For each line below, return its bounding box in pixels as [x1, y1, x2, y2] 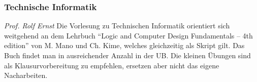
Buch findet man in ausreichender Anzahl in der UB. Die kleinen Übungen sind [4, 50, 251, 60]
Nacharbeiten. [4, 70, 48, 80]
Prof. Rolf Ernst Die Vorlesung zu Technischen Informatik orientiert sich [4, 20, 230, 31]
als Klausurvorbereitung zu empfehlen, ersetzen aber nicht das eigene [4, 60, 219, 70]
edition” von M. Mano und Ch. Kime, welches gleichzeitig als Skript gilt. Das [4, 40, 245, 51]
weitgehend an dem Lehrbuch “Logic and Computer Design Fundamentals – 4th [4, 30, 253, 40]
